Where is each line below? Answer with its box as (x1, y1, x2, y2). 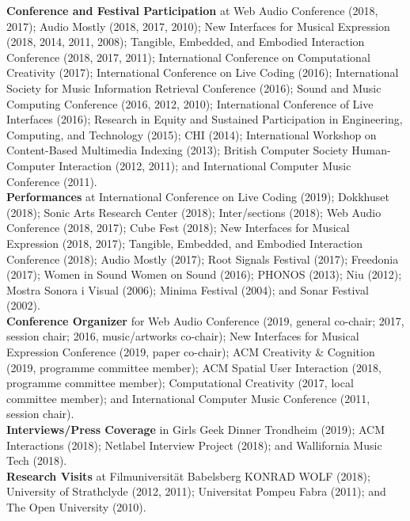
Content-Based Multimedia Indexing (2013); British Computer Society (6, 142, 348, 158)
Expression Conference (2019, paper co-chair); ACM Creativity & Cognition (6, 344, 375, 360)
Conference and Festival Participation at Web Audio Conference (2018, (6, 2, 378, 18)
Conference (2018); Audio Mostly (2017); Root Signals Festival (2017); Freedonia (6, 250, 399, 267)
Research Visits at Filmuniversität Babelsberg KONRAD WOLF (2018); (6, 467, 370, 484)
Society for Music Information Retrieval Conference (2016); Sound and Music (6, 79, 382, 96)
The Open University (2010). (6, 499, 146, 515)
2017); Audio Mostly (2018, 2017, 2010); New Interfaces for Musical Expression (6, 17, 390, 34)
